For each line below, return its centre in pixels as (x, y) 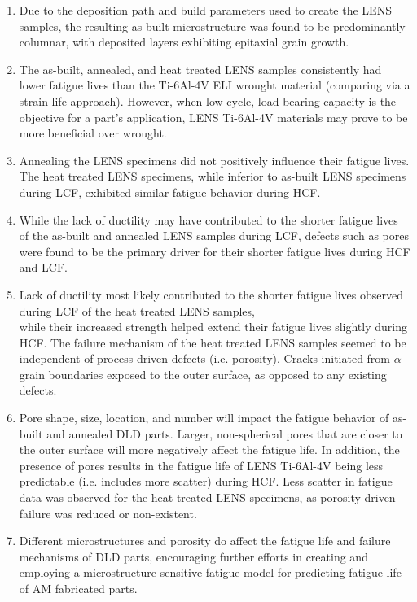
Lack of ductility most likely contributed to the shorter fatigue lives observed (211, 294)
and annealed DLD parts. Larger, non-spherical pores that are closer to (224, 433)
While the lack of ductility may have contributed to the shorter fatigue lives (208, 219)
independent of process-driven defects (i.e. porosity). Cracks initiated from (205, 358)
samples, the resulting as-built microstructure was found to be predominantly (212, 26)
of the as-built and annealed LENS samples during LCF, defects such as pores (214, 236)
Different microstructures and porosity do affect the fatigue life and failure (205, 541)
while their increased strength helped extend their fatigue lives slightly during (213, 327)
